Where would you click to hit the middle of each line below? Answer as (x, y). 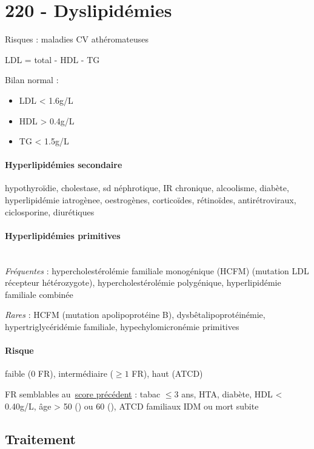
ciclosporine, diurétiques (50, 211)
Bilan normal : (32, 80)
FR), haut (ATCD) (167, 373)
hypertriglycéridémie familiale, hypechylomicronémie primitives (122, 327)
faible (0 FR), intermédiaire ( (59, 373)
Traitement (40, 438)
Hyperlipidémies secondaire (64, 165)
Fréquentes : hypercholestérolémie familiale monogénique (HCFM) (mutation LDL (157, 270)
